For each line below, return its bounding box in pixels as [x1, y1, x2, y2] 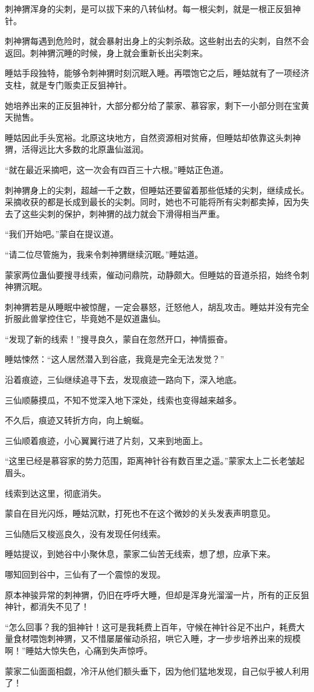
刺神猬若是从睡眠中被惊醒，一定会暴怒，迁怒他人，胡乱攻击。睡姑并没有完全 [5, 300, 309, 313]
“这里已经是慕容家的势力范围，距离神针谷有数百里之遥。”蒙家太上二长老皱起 [5, 454, 305, 467]
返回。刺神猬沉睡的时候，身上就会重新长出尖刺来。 [5, 46, 208, 59]
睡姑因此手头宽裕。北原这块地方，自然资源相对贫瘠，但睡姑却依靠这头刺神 [5, 131, 301, 143]
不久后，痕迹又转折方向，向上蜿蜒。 [5, 414, 149, 426]
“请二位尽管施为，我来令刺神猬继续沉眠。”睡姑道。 [5, 247, 203, 260]
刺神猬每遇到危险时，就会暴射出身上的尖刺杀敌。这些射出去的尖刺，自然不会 [5, 34, 309, 47]
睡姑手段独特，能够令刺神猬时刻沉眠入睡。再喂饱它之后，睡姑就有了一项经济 [5, 67, 309, 79]
